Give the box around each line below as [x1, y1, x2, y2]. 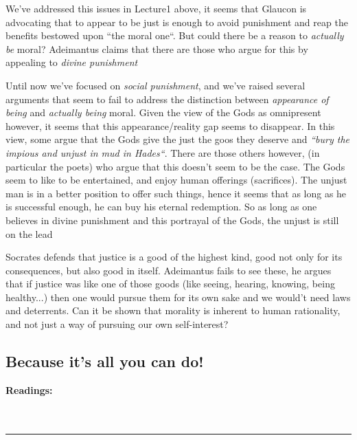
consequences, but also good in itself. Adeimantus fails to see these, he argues [5, 263, 332, 277]
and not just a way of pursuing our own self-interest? [5, 317, 229, 331]
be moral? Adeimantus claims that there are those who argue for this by [5, 41, 308, 56]
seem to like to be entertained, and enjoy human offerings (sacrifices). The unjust [5, 173, 347, 187]
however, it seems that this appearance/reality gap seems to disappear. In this [5, 118, 335, 133]
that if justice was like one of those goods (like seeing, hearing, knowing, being [5, 276, 335, 291]
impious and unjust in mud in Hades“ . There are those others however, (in [5, 145, 320, 159]
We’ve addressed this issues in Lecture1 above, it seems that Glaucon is [5, 1, 307, 15]
